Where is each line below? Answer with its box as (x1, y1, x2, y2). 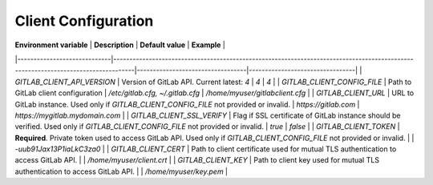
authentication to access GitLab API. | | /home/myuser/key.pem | (14, 167, 229, 176)
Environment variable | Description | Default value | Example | (14, 40, 226, 50)
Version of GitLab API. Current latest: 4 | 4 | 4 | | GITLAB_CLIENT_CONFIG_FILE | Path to (121, 77, 412, 86)
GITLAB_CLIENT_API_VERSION (14, 77, 116, 86)
